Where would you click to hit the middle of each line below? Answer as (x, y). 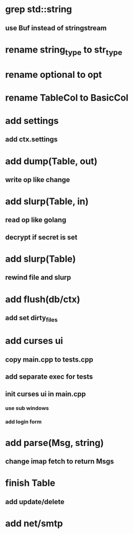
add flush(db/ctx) (43, 299)
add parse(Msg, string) (55, 443)
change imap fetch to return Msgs (60, 461)
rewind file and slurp (38, 277)
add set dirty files (31, 319)
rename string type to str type (64, 51)
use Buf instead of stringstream (56, 28)
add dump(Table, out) (51, 161)
